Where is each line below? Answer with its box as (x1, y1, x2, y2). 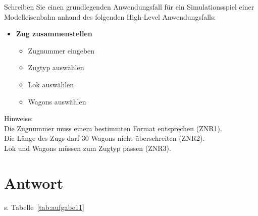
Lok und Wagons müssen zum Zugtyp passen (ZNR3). (4, 142, 171, 153)
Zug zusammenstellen (16, 28, 92, 39)
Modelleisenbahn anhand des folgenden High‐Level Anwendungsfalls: (4, 11, 216, 22)
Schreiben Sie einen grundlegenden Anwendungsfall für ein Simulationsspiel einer (4, 2, 254, 12)
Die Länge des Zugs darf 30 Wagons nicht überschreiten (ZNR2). (4, 133, 205, 143)
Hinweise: (4, 113, 33, 124)
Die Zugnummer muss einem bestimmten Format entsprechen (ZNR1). (4, 123, 222, 133)
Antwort (4, 172, 64, 193)
